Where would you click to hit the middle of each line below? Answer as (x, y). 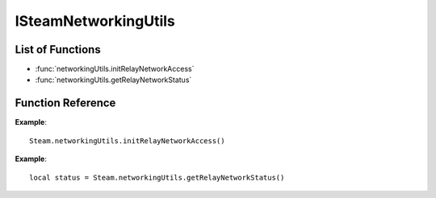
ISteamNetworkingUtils (95, 21)
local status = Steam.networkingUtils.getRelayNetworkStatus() (157, 177)
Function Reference (65, 103)
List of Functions (58, 49)
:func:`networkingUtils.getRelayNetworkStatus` (113, 80)
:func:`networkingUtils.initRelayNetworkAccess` (115, 69)
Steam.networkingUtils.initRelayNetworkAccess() (127, 140)
